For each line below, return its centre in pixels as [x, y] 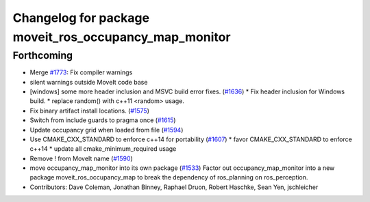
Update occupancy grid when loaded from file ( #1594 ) [107, 130]
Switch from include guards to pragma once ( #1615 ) [103, 120]
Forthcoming [43, 55]
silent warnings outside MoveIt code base [89, 82]
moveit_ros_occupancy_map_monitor [122, 37]
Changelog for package [81, 18]
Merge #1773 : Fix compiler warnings [81, 72]
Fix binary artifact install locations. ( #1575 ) [90, 111]
